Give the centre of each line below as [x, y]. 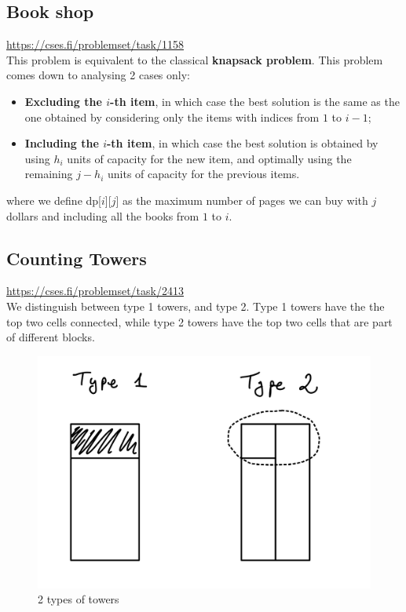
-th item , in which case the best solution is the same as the [255, 101]
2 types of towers [79, 599]
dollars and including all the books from [103, 215]
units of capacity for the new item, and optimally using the [209, 158]
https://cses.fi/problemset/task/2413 [95, 291]
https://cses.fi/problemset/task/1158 [95, 44]
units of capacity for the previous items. [204, 174]
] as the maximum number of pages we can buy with [242, 200]
